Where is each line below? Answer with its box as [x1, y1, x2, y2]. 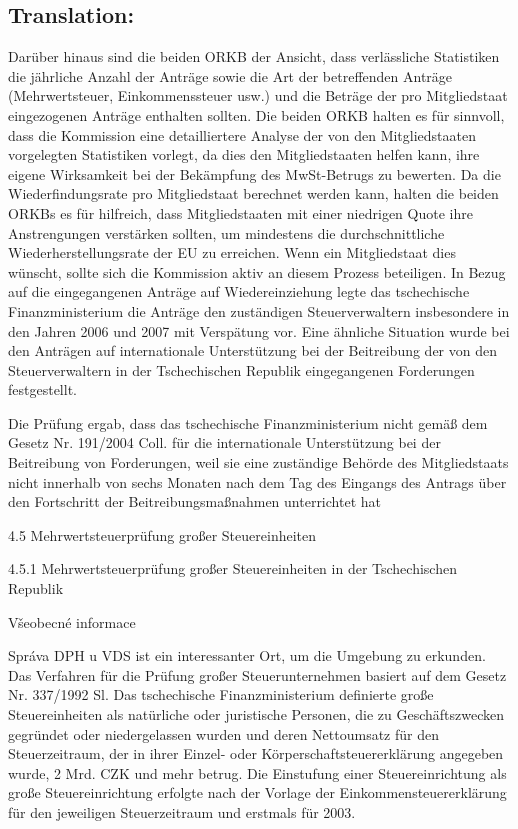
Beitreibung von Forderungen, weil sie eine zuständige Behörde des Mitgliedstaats [8, 452, 509, 473]
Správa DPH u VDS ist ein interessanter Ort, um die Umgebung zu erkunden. [8, 645, 486, 666]
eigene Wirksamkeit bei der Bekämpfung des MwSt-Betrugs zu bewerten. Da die [8, 163, 501, 184]
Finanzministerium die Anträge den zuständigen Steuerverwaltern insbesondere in [8, 300, 510, 321]
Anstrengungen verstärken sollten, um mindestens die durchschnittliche [8, 222, 445, 243]
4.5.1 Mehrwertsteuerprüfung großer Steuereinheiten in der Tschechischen [8, 558, 457, 579]
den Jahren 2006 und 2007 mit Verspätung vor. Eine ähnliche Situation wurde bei [8, 320, 510, 341]
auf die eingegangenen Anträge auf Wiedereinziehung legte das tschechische [8, 281, 470, 302]
